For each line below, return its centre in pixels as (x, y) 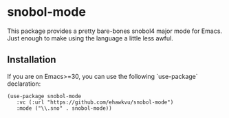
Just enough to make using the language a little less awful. (90, 38)
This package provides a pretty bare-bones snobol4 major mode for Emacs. (115, 31)
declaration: (24, 84)
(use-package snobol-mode (44, 96)
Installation (32, 60)
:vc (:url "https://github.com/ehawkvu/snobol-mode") (95, 102)
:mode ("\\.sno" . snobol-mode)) (64, 108)
